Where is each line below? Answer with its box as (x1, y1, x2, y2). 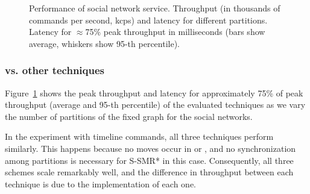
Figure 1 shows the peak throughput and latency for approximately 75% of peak (5, 86, 303, 99)
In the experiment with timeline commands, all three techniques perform (5, 130, 274, 143)
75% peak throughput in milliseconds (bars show (85, 25, 265, 38)
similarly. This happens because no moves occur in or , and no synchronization (5, 142, 296, 154)
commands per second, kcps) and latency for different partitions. (29, 13, 268, 26)
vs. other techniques (5, 63, 104, 78)
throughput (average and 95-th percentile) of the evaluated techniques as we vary (5, 98, 306, 111)
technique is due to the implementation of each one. (5, 177, 197, 190)
